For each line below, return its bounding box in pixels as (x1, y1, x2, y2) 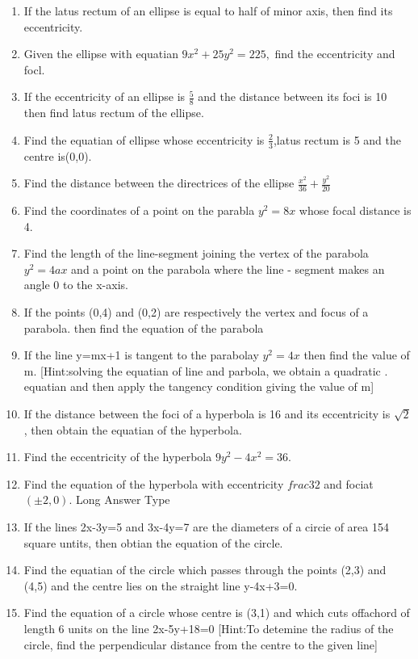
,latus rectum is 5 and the (273, 131, 401, 148)
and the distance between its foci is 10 (198, 88, 387, 105)
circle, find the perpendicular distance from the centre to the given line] (23, 636, 378, 653)
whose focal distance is (299, 202, 412, 219)
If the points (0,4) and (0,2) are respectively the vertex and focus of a (23, 304, 369, 321)
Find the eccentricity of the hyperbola (23, 448, 212, 465)
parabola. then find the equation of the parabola (23, 319, 264, 336)
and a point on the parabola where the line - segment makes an (71, 260, 385, 277)
